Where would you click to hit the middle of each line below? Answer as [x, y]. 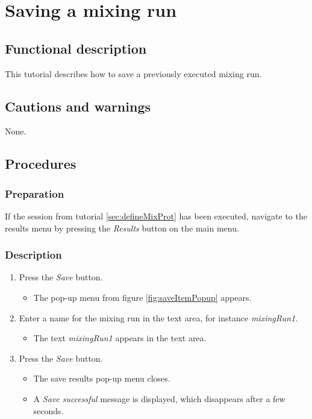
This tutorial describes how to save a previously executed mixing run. [133, 73]
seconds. [48, 410]
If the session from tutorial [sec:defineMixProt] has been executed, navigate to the [156, 216]
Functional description [76, 48]
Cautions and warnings [78, 106]
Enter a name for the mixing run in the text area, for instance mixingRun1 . [158, 317]
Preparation [35, 193]
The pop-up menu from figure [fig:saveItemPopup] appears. [142, 297]
